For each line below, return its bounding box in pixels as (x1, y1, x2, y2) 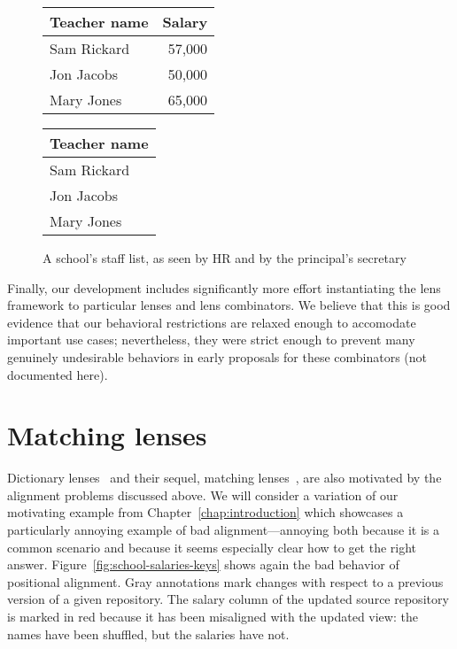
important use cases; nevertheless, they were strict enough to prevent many (7, 330, 415, 349)
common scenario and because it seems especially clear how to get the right (7, 537, 417, 556)
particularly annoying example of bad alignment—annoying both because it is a (7, 521, 439, 539)
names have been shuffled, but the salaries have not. (7, 624, 290, 643)
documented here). (7, 365, 108, 383)
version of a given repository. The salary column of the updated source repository (7, 590, 449, 608)
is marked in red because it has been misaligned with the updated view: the (7, 607, 418, 626)
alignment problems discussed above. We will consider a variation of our (7, 485, 399, 504)
